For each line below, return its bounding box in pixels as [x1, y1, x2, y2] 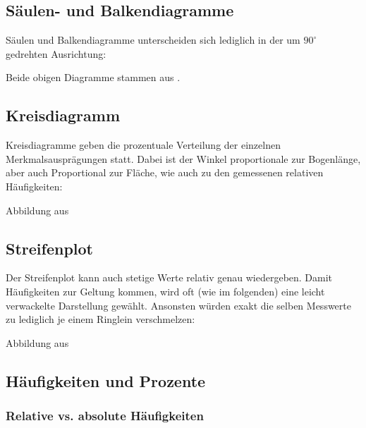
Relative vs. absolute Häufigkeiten [6, 407, 204, 424]
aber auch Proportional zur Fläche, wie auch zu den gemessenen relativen [6, 165, 324, 180]
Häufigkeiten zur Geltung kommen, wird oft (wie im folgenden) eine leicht [6, 283, 325, 298]
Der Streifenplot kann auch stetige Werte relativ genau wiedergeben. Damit [6, 270, 333, 285]
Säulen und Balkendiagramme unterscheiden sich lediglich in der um [6, 32, 300, 47]
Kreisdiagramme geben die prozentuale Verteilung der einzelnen [6, 137, 281, 152]
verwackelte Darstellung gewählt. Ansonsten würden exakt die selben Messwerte [6, 298, 351, 312]
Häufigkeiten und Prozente [6, 369, 206, 391]
